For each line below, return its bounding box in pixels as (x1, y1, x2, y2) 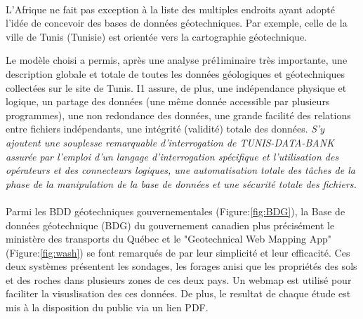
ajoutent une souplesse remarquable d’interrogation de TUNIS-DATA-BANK (6, 135, 334, 149)
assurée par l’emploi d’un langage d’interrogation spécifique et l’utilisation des (6, 149, 339, 163)
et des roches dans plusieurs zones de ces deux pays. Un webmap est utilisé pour (6, 272, 352, 287)
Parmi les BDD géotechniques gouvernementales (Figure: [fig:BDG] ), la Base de (6, 203, 345, 218)
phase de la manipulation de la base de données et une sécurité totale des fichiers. (6, 176, 357, 191)
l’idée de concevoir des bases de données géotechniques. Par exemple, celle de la (6, 15, 348, 30)
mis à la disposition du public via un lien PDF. (6, 300, 209, 315)
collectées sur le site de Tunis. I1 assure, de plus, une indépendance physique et (6, 80, 347, 95)
